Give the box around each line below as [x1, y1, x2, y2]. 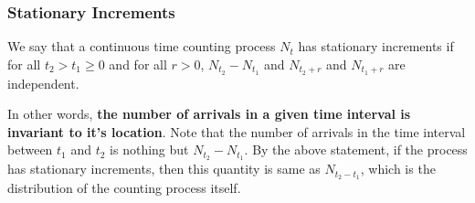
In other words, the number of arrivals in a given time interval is [7, 104, 411, 123]
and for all [109, 54, 167, 73]
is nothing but [110, 140, 189, 159]
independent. [7, 73, 79, 92]
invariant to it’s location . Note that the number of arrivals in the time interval [7, 122, 466, 141]
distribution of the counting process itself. [7, 178, 241, 198]
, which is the [360, 159, 436, 178]
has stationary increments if [298, 37, 454, 56]
